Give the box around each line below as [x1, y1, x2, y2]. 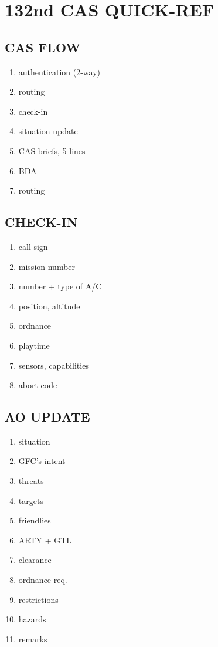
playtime [18, 339, 50, 351]
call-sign [18, 240, 48, 252]
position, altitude [18, 299, 80, 312]
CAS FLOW [5, 38, 81, 56]
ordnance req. [18, 573, 67, 586]
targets [18, 494, 43, 506]
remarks [18, 632, 47, 645]
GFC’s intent [18, 455, 66, 467]
